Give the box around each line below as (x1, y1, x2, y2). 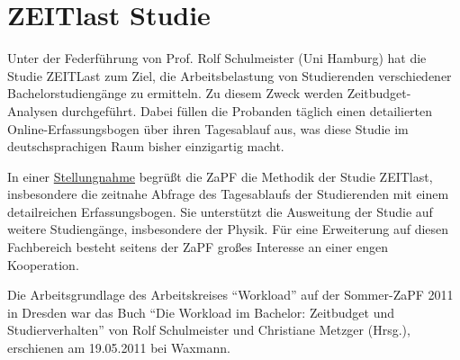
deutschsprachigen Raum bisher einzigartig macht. (7, 137, 284, 156)
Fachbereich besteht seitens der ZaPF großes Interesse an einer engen (7, 238, 389, 256)
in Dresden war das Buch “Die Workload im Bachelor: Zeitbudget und (7, 302, 395, 321)
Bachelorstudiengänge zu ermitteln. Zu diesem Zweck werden (7, 84, 343, 103)
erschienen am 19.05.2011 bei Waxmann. (7, 338, 230, 357)
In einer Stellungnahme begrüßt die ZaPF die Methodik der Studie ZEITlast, (7, 166, 433, 185)
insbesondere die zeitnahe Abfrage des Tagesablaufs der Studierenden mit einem (7, 184, 449, 203)
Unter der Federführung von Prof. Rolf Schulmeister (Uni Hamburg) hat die (7, 49, 427, 67)
